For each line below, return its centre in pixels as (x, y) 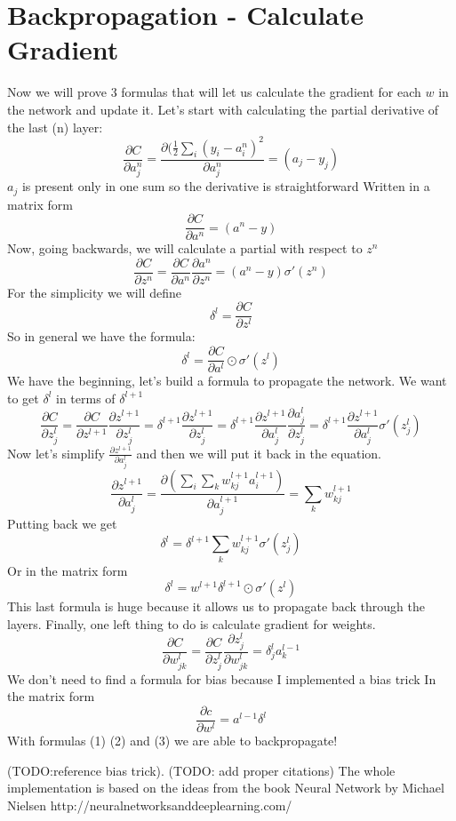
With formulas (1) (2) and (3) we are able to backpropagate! (172, 740)
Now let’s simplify (56, 453)
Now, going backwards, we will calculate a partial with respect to (185, 248)
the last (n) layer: (55, 127)
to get (23, 398)
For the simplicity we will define (94, 292)
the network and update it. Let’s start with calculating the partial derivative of (223, 109)
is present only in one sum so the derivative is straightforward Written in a (226, 186)
